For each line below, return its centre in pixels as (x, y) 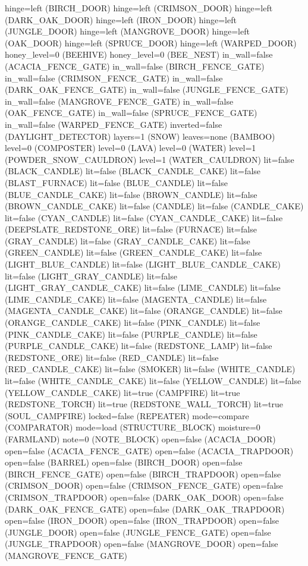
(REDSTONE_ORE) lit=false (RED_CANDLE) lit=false (112, 357)
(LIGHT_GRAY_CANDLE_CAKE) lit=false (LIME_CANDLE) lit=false (143, 287)
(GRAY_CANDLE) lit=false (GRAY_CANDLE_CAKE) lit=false (128, 240)
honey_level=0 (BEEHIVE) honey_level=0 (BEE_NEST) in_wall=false (139, 54)
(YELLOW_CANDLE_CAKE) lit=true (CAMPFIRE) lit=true (122, 392)
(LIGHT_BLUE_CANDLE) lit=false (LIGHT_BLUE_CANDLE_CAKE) (143, 264)
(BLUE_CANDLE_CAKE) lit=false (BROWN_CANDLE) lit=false (131, 194)
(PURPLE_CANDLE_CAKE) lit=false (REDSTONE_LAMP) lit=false (139, 346)
